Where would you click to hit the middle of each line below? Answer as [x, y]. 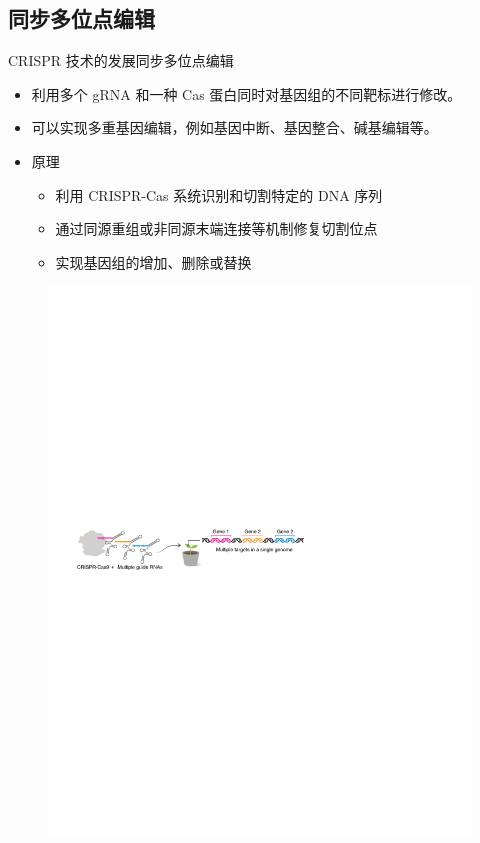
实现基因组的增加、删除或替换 [153, 261]
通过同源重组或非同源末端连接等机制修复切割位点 [216, 228]
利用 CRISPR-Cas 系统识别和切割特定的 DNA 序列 [219, 194]
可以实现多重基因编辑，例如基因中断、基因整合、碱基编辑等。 [234, 127]
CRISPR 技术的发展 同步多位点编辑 [121, 60]
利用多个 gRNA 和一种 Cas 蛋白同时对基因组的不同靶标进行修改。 [246, 93]
